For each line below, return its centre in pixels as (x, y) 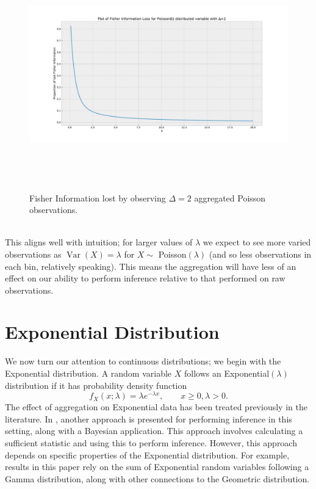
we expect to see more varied (257, 242)
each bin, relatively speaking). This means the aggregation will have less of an (151, 266)
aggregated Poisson (230, 197)
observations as (33, 254)
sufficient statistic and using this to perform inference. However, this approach (151, 443)
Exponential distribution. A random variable (88, 373)
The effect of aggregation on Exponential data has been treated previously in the (156, 407)
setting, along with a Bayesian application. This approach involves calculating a (154, 431)
